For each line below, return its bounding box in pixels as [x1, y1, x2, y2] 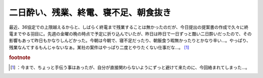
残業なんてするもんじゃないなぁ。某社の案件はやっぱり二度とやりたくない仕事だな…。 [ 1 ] [9, 44, 189, 50]
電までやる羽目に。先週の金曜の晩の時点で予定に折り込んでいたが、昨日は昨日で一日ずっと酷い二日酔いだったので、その [9, 31, 252, 36]
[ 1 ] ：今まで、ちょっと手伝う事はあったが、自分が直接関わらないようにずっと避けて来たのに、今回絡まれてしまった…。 [10, 64, 250, 70]
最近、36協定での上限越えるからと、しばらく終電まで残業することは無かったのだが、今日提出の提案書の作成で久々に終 [9, 24, 249, 30]
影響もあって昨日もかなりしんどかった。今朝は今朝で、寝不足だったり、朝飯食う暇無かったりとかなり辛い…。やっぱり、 [9, 38, 251, 44]
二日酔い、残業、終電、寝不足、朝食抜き [9, 7, 171, 18]
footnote [9, 54, 31, 61]
